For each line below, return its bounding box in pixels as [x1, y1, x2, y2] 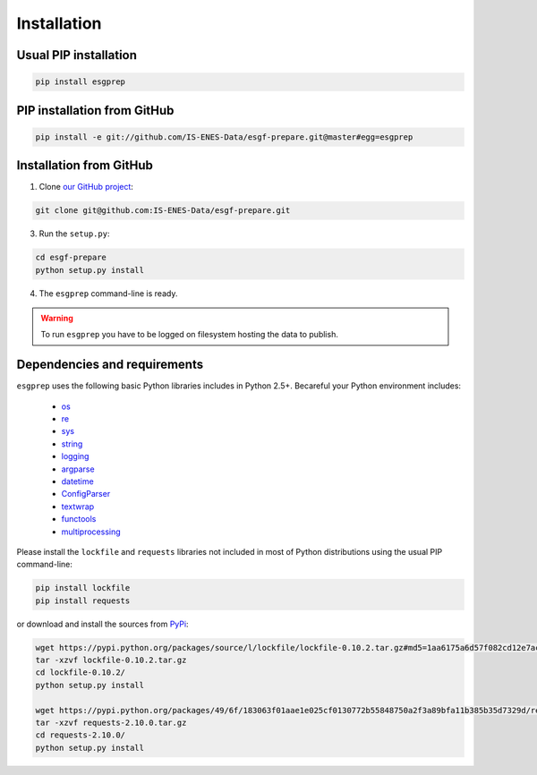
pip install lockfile [35, 583, 131, 593]
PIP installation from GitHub [16, 103, 175, 118]
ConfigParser [61, 489, 111, 499]
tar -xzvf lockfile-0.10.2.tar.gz [35, 655, 187, 666]
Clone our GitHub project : [38, 182, 134, 192]
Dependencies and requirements [16, 357, 204, 372]
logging [61, 451, 89, 462]
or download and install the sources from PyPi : [16, 618, 189, 629]
